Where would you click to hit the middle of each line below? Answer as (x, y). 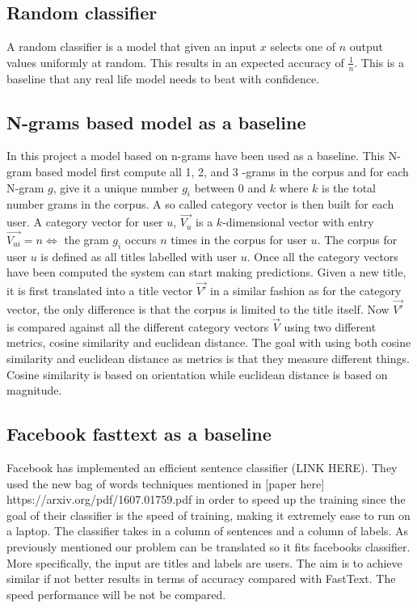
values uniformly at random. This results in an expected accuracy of (175, 62)
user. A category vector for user (85, 222)
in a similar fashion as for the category (306, 291)
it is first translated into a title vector (100, 291)
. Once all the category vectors (322, 256)
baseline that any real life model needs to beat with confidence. (163, 78)
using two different (330, 326)
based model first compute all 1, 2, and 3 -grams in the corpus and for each (222, 172)
